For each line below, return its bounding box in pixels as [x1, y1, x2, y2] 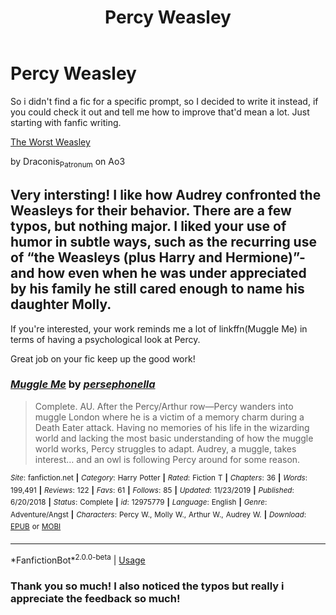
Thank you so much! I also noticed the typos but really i [10, 579, 285, 593]
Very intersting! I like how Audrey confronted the [10, 187, 322, 204]
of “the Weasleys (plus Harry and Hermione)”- [10, 249, 306, 266]
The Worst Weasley [10, 136, 91, 148]
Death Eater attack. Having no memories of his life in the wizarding [34, 421, 310, 433]
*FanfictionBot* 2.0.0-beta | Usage [10, 552, 146, 566]
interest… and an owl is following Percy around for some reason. [34, 453, 301, 465]
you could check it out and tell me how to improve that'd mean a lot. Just [10, 106, 310, 118]
